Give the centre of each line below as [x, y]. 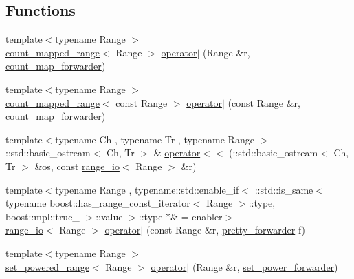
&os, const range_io [77, 166]
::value [109, 216]
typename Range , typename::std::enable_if [147, 189]
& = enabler [197, 216]
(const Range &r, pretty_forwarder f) [226, 230]
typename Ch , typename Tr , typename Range [155, 139]
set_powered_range [47, 266]
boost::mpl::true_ [43, 216]
